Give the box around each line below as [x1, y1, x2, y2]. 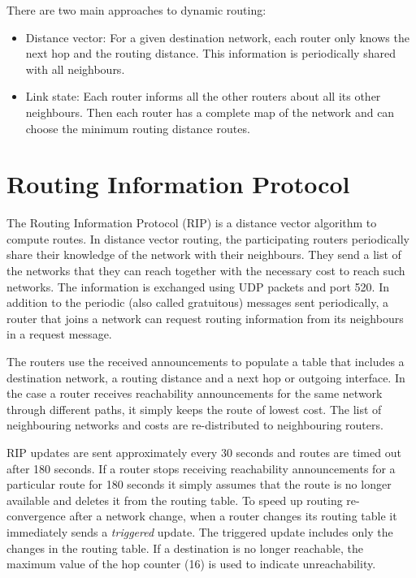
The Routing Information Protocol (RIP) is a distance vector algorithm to [6, 214, 377, 231]
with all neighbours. [25, 60, 125, 77]
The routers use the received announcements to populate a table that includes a [6, 353, 405, 370]
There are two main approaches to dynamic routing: [6, 2, 266, 18]
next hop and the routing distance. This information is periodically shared [25, 45, 396, 62]
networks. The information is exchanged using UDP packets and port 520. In [6, 278, 389, 295]
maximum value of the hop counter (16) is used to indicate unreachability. [6, 555, 376, 572]
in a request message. [6, 326, 112, 343]
